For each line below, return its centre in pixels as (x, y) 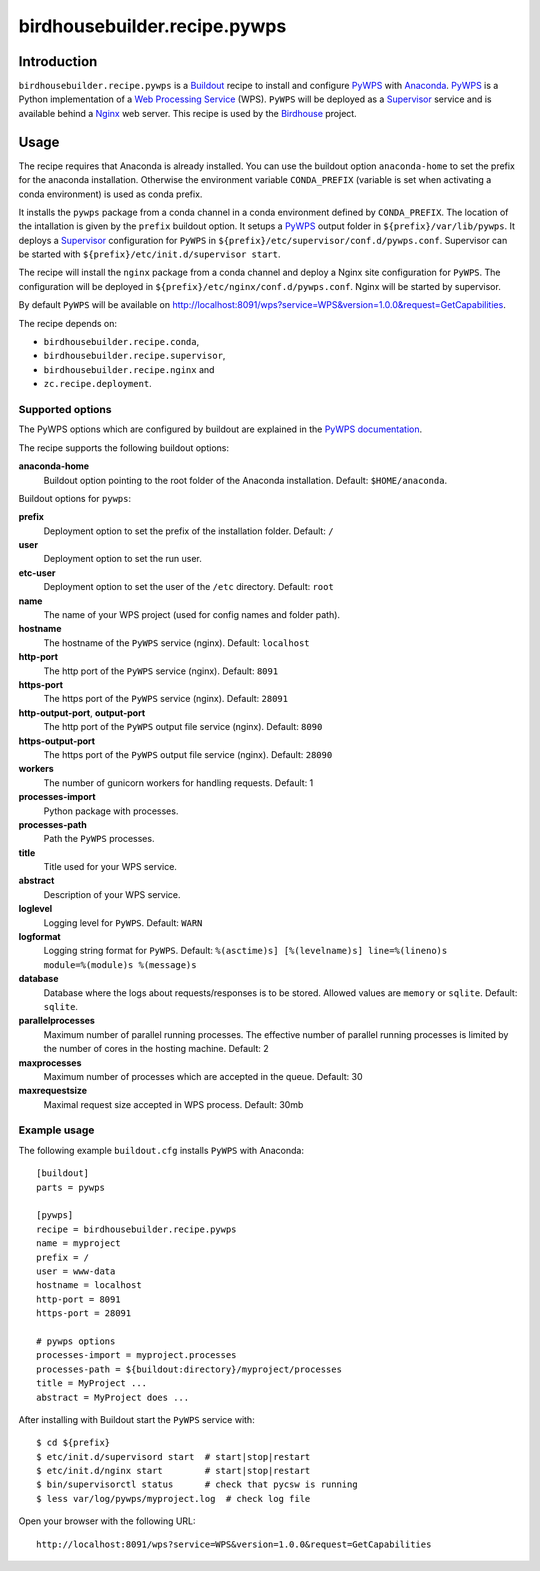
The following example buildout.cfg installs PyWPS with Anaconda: (161, 1150)
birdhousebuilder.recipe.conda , (121, 342)
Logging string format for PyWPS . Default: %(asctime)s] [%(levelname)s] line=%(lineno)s (245, 951)
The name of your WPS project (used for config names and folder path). (191, 615)
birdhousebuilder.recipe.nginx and (129, 369)
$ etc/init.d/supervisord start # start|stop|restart (173, 1456)
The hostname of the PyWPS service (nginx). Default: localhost (176, 642)
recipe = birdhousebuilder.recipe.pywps (136, 1229)
